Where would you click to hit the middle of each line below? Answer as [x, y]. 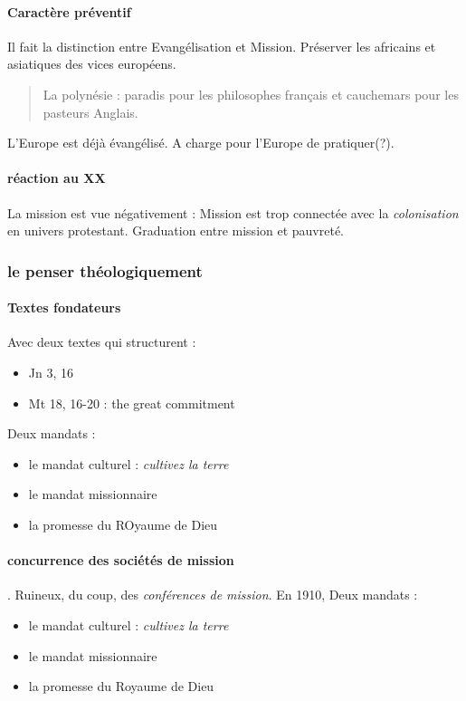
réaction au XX [57, 178]
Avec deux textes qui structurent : [102, 342]
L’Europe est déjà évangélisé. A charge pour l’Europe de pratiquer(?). [201, 143]
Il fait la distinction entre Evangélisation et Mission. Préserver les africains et [222, 46]
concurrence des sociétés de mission [121, 560]
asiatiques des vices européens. [92, 64]
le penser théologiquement [105, 270]
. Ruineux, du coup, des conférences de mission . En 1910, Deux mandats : [213, 595]
